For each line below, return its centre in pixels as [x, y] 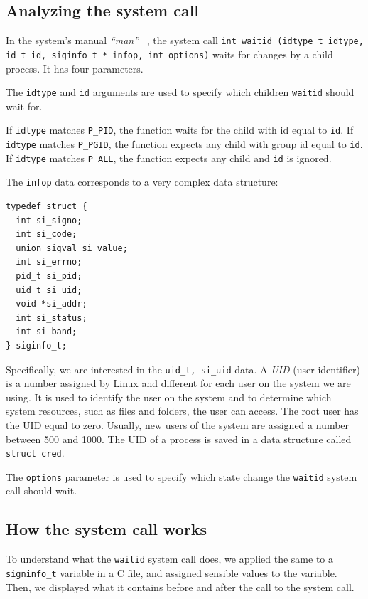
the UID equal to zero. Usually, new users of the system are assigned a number [178, 424]
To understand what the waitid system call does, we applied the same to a [169, 559]
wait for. [24, 106]
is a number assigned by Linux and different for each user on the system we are [178, 383]
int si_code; [47, 234]
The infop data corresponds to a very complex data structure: [142, 182]
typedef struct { [47, 206]
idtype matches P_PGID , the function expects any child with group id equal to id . [184, 144]
